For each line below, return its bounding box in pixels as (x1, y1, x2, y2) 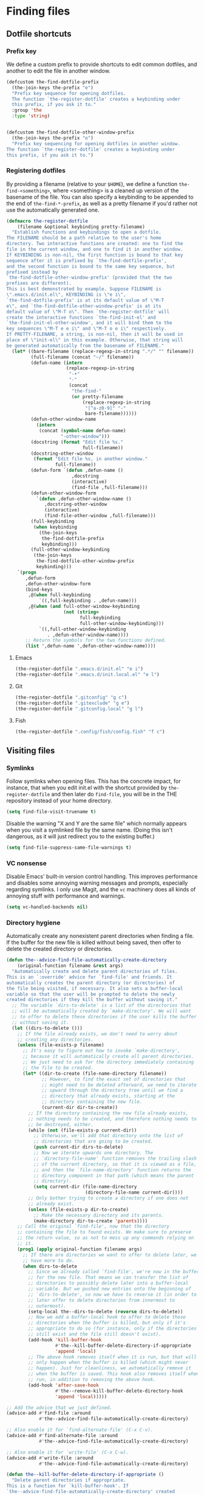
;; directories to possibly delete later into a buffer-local (28, 1280, 189, 1286)
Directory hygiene (6, 918, 61, 927)
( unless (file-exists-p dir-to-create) (28, 1206, 129, 1213)
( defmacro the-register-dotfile (6, 218, 88, 224)
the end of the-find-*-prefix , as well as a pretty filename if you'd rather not (6, 199, 197, 207)
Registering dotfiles (6, 166, 66, 175)
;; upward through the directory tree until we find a (41, 1087, 183, 1094)
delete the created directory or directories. (6, 945, 113, 952)
